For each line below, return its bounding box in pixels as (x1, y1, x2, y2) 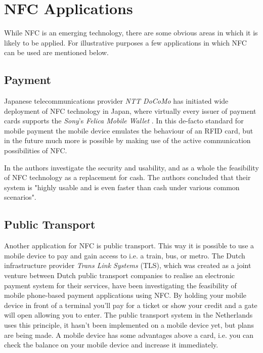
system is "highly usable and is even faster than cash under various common (4, 182, 240, 192)
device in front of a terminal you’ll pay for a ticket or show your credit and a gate (4, 299, 257, 310)
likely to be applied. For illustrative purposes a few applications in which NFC (4, 37, 247, 48)
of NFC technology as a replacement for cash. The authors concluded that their (4, 172, 251, 183)
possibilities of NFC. (4, 145, 67, 156)
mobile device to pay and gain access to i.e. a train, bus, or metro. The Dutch (4, 250, 245, 260)
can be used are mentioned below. (4, 47, 109, 58)
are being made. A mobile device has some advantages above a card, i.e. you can (4, 329, 253, 340)
